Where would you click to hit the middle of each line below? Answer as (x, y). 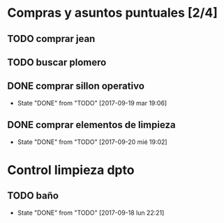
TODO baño (33, 196)
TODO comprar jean (51, 39)
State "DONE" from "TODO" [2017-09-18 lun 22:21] (91, 213)
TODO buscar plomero (57, 62)
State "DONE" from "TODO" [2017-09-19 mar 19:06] (92, 103)
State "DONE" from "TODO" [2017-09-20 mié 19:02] (92, 142)
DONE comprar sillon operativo (76, 86)
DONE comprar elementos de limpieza (91, 125)
